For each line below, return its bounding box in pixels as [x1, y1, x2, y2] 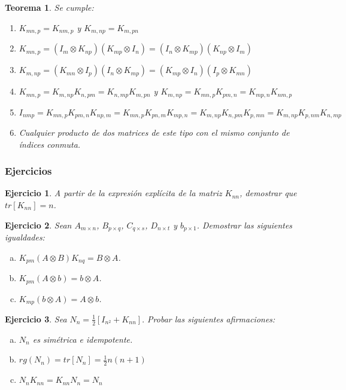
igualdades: [5, 231, 45, 243]
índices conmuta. [19, 138, 81, 150]
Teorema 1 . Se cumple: [5, 1, 94, 13]
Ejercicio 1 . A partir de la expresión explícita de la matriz [5, 187, 222, 199]
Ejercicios [5, 163, 52, 178]
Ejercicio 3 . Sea [5, 312, 67, 325]
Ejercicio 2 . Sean [5, 218, 72, 231]
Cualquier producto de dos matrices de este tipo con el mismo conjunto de [19, 126, 290, 138]
